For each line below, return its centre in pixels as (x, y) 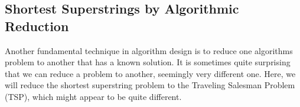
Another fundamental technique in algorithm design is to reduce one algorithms (149, 50)
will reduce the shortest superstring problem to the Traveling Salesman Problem (150, 85)
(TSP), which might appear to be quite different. (93, 96)
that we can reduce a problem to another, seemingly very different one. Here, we (150, 73)
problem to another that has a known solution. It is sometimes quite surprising (148, 62)
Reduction (37, 26)
